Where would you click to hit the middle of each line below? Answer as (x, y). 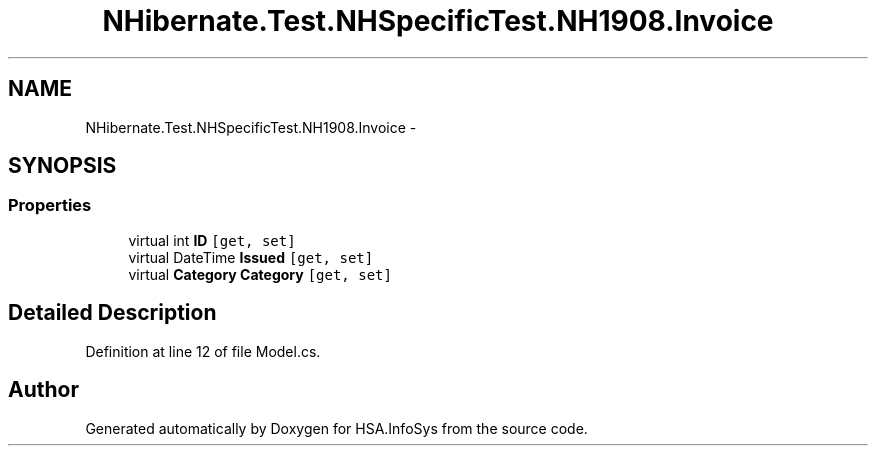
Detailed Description (112, 313)
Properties (50, 205)
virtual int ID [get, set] (212, 240)
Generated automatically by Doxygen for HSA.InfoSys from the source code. (336, 428)
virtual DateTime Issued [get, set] (251, 257)
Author (43, 390)
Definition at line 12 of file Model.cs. (203, 351)
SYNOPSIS (62, 166)
